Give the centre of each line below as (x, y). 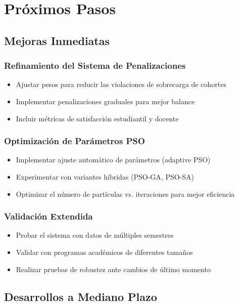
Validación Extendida (49, 216)
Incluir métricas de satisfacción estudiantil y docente (97, 118)
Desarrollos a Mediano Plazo (81, 296)
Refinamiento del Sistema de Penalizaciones (95, 66)
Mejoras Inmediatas (57, 40)
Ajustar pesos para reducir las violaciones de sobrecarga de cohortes (121, 84)
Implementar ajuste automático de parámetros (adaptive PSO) (113, 160)
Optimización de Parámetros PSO (75, 141)
